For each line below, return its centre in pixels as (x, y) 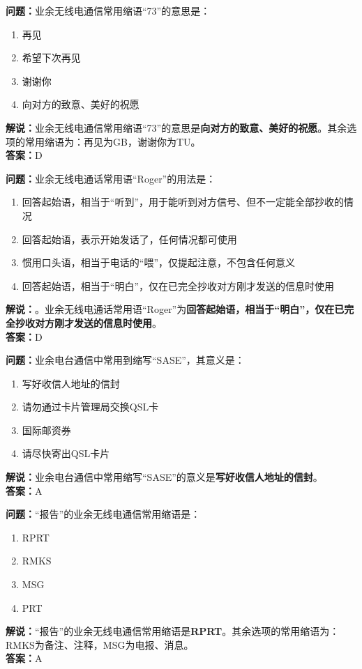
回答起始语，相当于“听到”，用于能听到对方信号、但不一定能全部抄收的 (183, 202)
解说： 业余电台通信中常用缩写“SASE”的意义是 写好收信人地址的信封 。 (164, 477)
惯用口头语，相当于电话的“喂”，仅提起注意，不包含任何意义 (159, 262)
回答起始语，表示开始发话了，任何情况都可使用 (129, 239)
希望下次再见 (51, 57)
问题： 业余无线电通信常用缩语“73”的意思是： (108, 10)
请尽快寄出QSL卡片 (66, 453)
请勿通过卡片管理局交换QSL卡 (90, 407)
